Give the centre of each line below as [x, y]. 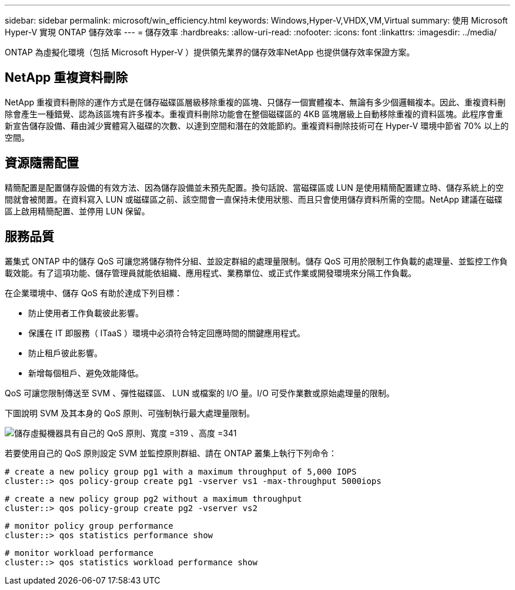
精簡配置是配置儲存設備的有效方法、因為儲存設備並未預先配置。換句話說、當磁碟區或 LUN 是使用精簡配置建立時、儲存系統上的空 [254, 187]
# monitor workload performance [79, 553]
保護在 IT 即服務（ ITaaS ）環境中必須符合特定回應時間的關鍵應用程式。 [167, 333]
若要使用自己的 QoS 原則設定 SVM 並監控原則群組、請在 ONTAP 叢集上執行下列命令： [171, 453]
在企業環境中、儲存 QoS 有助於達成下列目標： [93, 293]
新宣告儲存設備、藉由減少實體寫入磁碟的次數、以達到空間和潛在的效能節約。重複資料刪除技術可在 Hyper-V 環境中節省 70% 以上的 [257, 125]
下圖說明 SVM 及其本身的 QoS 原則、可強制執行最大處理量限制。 [130, 413]
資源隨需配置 [42, 163]
